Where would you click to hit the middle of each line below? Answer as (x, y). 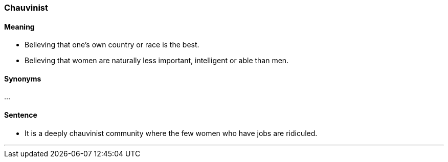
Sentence (21, 115)
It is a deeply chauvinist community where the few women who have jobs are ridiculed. (171, 133)
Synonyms (23, 78)
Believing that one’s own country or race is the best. (112, 45)
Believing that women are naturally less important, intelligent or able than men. (157, 61)
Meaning (19, 26)
